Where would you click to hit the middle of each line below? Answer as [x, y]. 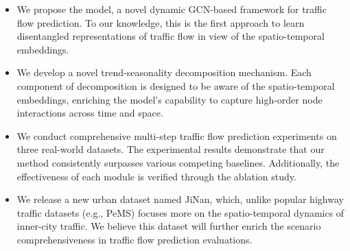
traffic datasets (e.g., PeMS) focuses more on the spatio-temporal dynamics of [180, 212]
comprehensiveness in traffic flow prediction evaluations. [135, 239]
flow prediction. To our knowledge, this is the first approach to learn [161, 22]
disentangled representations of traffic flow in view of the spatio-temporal [171, 36]
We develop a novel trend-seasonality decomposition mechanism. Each [164, 72]
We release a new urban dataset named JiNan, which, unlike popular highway [180, 199]
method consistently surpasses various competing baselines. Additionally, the [178, 162]
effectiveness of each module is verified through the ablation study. [156, 176]
